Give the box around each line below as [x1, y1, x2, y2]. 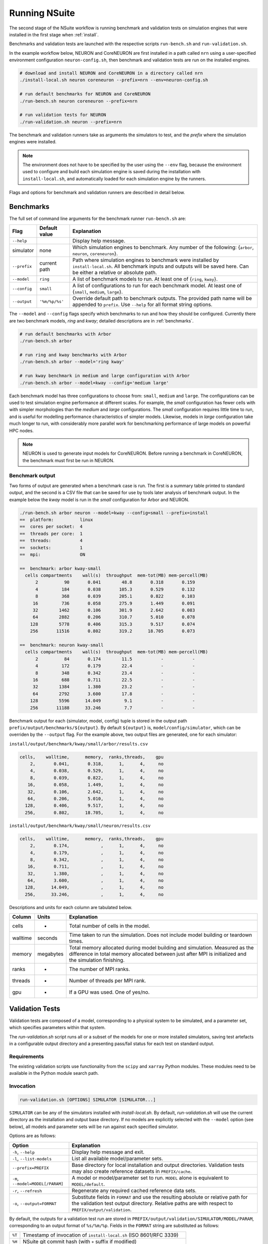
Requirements [9, 1053, 44, 1060]
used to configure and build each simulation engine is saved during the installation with [22, 169, 201, 175]
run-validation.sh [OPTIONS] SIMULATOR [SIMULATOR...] [19, 1097, 156, 1103]
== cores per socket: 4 [19, 524, 83, 529]
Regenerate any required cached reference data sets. [71, 1187, 197, 1194]
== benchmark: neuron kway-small [19, 642, 104, 648]
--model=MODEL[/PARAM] [12, 1181, 64, 1187]
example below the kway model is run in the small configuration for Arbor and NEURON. [9, 497, 190, 503]
